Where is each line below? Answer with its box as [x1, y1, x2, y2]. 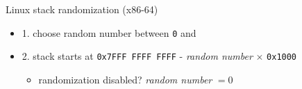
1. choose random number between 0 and [22, 25, 196, 40]
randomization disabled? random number [38, 72, 212, 86]
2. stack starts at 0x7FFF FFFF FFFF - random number [22, 49, 253, 63]
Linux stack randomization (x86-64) [6, 2, 158, 16]
